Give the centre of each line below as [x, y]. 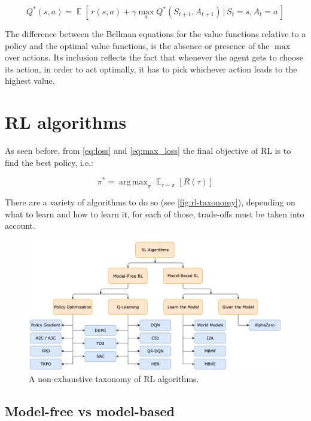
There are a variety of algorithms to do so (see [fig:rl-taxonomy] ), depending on [150, 202]
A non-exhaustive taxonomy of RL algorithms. [114, 379]
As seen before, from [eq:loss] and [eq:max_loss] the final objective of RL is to [148, 151]
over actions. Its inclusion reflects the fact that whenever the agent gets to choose [154, 57]
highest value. [30, 81]
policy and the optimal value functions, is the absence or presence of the [137, 45]
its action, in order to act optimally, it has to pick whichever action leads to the [151, 69]
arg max [133, 182]
